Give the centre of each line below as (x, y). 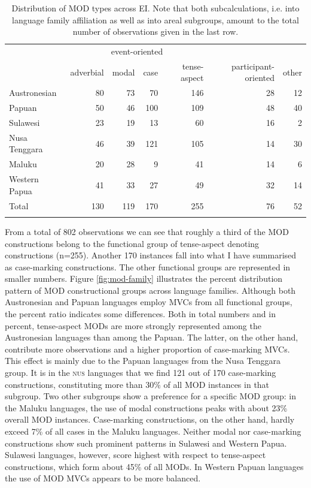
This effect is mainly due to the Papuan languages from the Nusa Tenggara (143, 361)
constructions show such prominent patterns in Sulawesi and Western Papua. (146, 443)
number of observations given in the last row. (155, 31)
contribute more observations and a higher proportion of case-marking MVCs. (147, 349)
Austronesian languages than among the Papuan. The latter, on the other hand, (152, 337)
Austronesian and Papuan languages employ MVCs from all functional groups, (149, 302)
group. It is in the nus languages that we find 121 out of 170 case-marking (141, 373)
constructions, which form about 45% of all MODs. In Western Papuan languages (154, 466)
